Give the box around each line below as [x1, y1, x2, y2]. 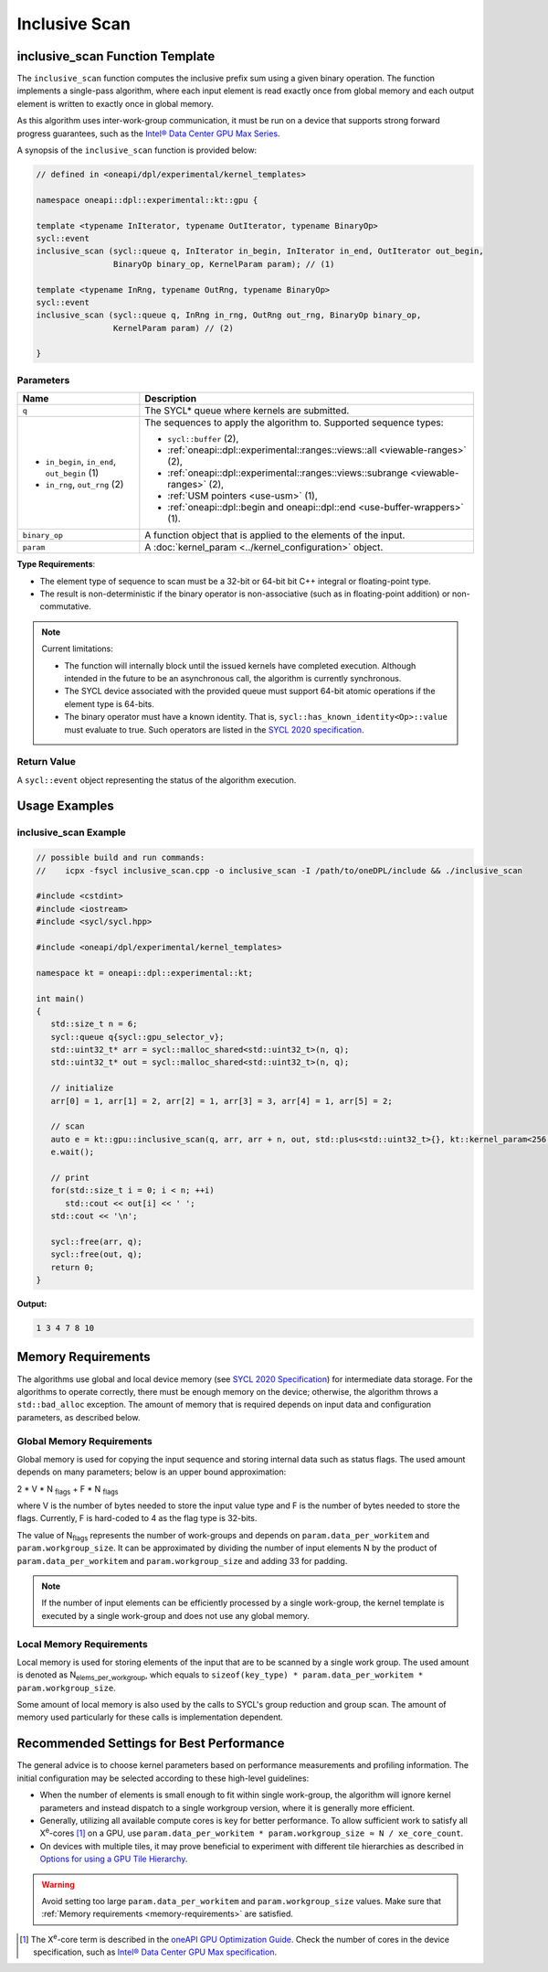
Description [144, 392, 196, 405]
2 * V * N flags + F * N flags [16, 1483, 119, 1496]
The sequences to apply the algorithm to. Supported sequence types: [144, 416, 444, 429]
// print [50, 1172, 90, 1183]
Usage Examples [16, 798, 114, 814]
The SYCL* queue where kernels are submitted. [144, 404, 350, 417]
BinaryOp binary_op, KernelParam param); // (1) [112, 259, 335, 269]
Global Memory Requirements [16, 1434, 153, 1447]
